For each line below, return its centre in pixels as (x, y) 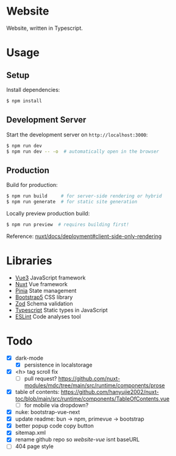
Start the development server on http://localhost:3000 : (77, 135)
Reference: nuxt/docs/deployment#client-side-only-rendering (84, 236)
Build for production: (32, 185)
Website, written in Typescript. (45, 28)
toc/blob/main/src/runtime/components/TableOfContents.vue (92, 399)
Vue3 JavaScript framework (50, 278)
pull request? (40, 378)
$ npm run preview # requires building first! (68, 224)
